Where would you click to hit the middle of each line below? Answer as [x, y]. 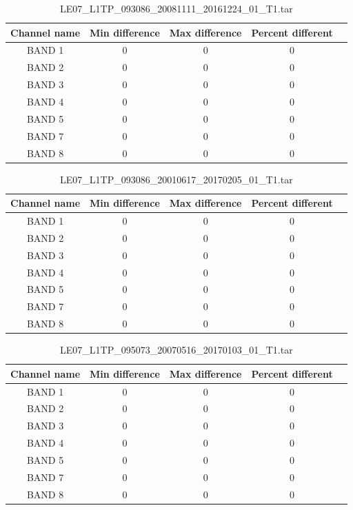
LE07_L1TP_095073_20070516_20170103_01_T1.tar [176, 350]
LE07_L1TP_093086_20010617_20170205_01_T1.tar [176, 179]
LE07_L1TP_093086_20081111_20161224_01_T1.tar [176, 8]
